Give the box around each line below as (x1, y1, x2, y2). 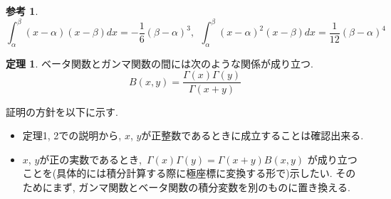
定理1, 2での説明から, (22, 128, 122, 143)
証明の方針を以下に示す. (6, 104, 118, 119)
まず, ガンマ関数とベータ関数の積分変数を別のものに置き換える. (52, 179, 350, 194)
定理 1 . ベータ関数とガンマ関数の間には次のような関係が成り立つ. (6, 55, 313, 70)
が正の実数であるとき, (39, 151, 142, 166)
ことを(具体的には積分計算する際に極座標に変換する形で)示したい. (22, 166, 333, 181)
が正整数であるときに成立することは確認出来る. (141, 128, 364, 143)
